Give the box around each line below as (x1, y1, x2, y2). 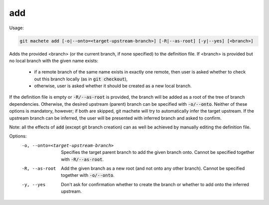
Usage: (9, 25, 24, 31)
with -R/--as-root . (61, 156, 104, 162)
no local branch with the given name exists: (9, 58, 99, 64)
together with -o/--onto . (61, 172, 115, 178)
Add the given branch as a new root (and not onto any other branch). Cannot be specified (61, 165, 245, 171)
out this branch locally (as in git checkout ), (34, 76, 128, 82)
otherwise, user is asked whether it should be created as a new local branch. (34, 83, 192, 89)
